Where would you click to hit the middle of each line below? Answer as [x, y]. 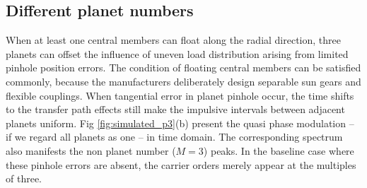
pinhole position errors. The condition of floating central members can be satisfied [183, 67]
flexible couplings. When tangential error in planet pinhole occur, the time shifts [180, 95]
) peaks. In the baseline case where [279, 150]
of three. [24, 178]
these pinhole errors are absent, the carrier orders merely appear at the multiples [181, 164]
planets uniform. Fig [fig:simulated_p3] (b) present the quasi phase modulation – [180, 123]
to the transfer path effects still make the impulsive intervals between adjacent [175, 109]
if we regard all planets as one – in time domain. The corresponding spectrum [174, 137]
